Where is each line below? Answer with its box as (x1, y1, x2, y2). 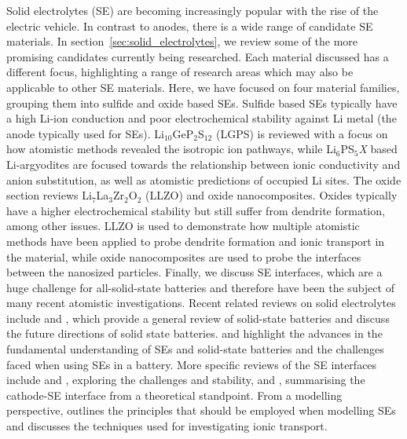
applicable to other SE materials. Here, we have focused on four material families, (6, 79, 400, 95)
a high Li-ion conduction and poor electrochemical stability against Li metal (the (6, 110, 397, 126)
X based (358, 141, 398, 157)
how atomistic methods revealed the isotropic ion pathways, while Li (6, 141, 336, 157)
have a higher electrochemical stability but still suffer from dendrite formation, (6, 202, 385, 218)
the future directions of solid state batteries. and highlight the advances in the (6, 325, 383, 342)
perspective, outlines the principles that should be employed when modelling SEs (6, 402, 396, 419)
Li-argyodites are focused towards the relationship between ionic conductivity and (6, 155, 401, 172)
